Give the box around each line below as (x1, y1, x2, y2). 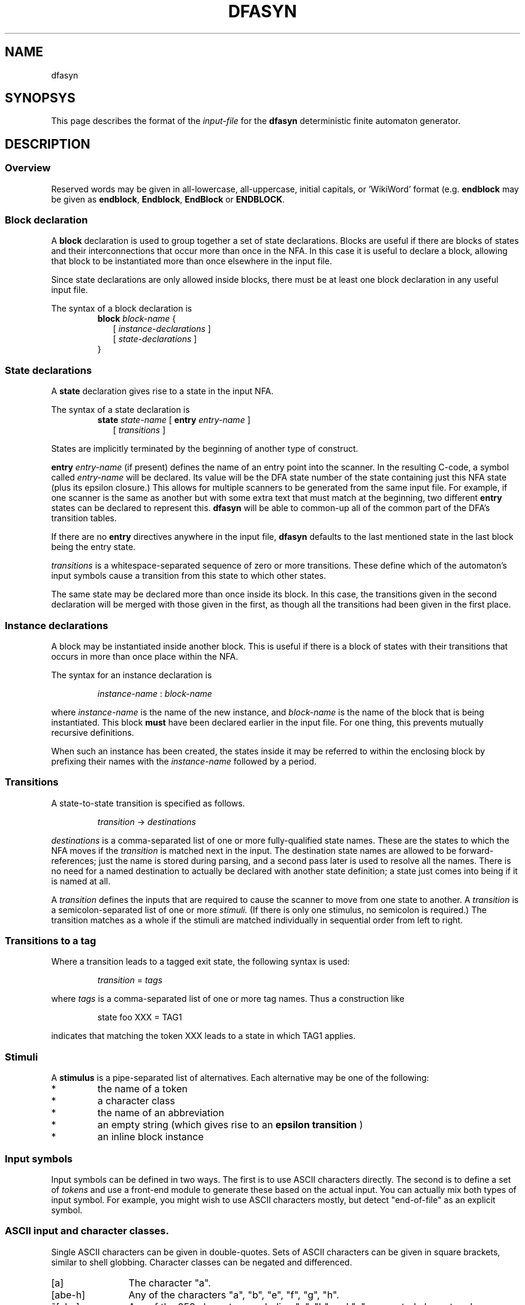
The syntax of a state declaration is (51, 404, 190, 415)
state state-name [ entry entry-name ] (97, 415, 251, 425)
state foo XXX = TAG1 (97, 1012, 182, 1023)
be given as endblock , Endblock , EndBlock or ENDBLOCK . (51, 194, 285, 204)
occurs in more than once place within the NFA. (51, 651, 239, 661)
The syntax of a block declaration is (51, 303, 192, 314)
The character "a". (128, 1276, 211, 1289)
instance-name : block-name (97, 688, 212, 699)
